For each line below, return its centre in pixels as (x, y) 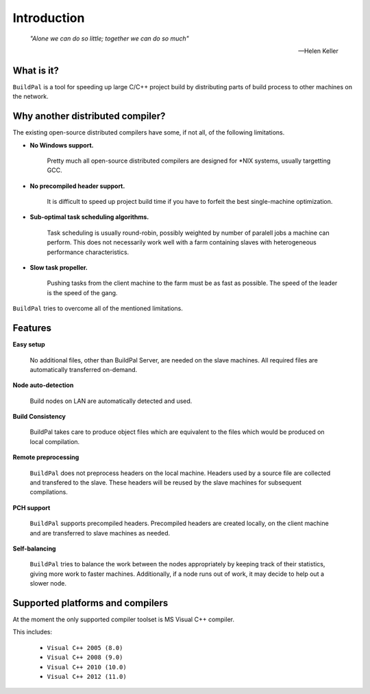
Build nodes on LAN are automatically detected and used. (111, 401)
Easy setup (29, 345)
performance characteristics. (88, 252)
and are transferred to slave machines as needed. (100, 533)
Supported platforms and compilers (90, 603)
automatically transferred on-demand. (84, 369)
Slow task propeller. (59, 268)
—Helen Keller (318, 51)
